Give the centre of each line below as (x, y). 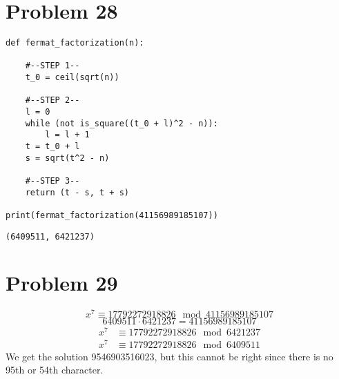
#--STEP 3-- (52, 181)
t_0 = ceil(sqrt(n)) (72, 78)
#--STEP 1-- (52, 66)
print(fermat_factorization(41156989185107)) (112, 215)
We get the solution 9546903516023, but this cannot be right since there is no (169, 356)
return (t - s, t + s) (77, 192)
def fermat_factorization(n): (75, 43)
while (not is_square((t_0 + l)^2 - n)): (122, 123)
